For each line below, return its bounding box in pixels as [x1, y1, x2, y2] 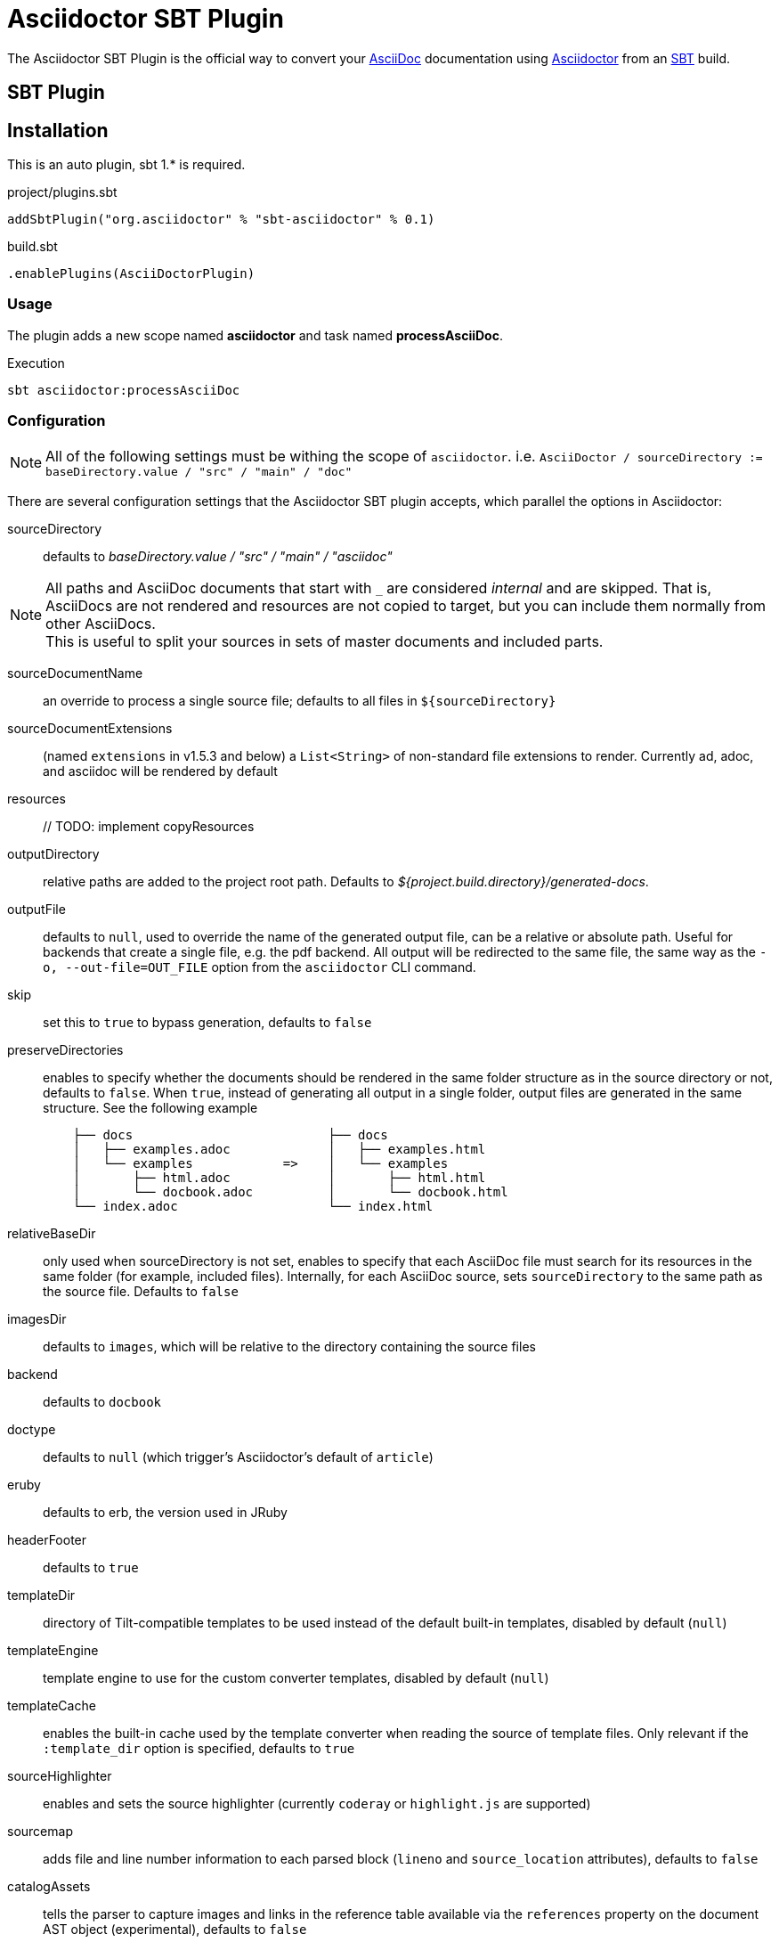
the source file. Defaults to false [43, 1283, 239, 1299]
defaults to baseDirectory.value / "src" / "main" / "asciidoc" [43, 548, 393, 564]
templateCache [7, 1697, 96, 1713]
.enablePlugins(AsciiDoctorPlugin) [7, 266, 256, 282]
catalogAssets [7, 1878, 91, 1894]
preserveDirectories [7, 1041, 124, 1057]
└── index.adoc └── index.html [72, 1198, 434, 1213]
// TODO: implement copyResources [43, 818, 255, 834]
